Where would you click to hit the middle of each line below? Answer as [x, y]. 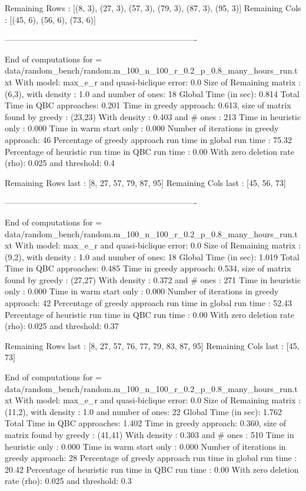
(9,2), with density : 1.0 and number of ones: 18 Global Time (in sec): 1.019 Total [152, 256]
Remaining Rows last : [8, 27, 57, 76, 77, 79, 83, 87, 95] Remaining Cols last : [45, [152, 345]
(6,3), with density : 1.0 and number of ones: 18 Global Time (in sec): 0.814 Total [152, 93]
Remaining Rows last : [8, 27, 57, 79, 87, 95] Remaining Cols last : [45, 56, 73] [146, 182]
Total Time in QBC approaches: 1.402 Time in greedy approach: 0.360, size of [145, 423]
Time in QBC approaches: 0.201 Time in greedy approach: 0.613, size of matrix [148, 105]
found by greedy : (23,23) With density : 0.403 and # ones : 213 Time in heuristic [153, 116]
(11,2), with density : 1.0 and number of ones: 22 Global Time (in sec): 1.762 [143, 411]
